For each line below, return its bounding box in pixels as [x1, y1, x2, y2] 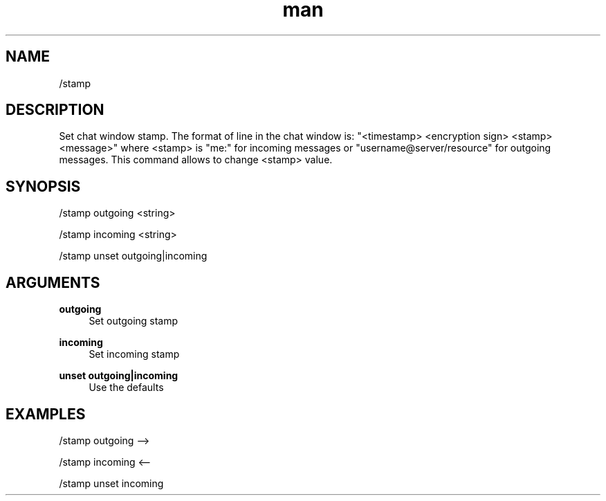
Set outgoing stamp [89, 315, 178, 327]
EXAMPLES [6, 405, 86, 423]
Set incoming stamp [89, 348, 180, 361]
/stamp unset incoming [59, 477, 164, 489]
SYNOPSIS [6, 177, 81, 195]
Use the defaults [89, 381, 164, 394]
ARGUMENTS [6, 273, 100, 291]
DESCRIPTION [6, 101, 104, 119]
